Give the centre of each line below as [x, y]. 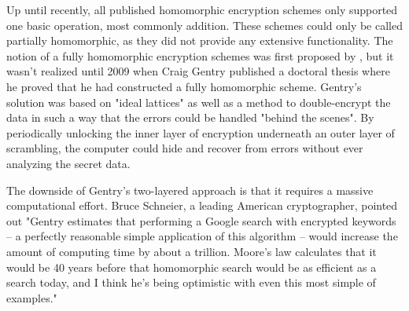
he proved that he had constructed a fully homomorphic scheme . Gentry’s [184, 86]
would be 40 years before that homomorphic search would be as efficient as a [192, 267]
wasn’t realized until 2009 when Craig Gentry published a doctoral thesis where [198, 71]
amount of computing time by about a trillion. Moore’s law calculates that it [192, 251]
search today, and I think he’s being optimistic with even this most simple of [191, 282]
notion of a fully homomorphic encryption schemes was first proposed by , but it [200, 55]
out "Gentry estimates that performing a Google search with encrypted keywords [201, 220]
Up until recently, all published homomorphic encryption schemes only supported [202, 9]
